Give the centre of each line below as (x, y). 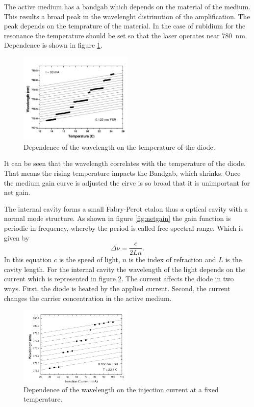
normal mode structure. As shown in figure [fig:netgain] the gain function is (117, 218)
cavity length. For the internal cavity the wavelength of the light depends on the (125, 269)
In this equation (28, 259)
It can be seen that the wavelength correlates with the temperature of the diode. (125, 163)
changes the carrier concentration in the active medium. (88, 298)
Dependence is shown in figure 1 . (53, 45)
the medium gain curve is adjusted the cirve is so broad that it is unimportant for (127, 182)
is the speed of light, (89, 259)
